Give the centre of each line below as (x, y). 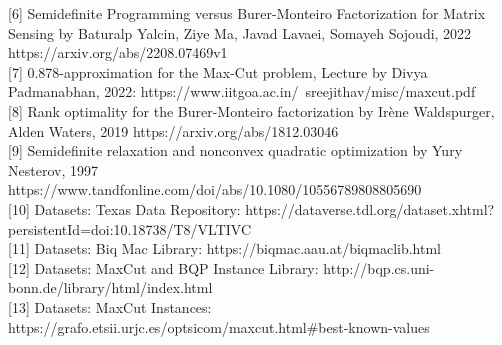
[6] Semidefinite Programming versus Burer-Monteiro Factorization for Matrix (247, 13)
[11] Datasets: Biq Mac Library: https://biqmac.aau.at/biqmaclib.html (224, 248)
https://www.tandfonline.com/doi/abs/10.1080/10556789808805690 (215, 189)
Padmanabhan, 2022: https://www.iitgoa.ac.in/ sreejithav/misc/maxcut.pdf (242, 91)
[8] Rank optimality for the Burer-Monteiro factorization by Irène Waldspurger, (251, 110)
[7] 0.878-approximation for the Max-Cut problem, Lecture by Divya (218, 71)
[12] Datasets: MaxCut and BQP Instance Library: (163, 267)
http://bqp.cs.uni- (379, 267)
